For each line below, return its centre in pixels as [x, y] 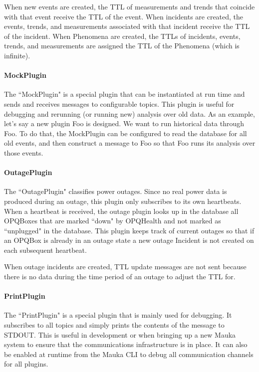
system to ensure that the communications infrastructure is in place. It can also [126, 344]
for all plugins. [26, 364]
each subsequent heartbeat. [45, 250]
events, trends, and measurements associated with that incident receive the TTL [127, 26]
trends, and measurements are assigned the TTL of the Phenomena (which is [122, 46]
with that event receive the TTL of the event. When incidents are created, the [124, 16]
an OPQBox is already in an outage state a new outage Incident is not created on [129, 240]
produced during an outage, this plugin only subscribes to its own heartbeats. [123, 201]
